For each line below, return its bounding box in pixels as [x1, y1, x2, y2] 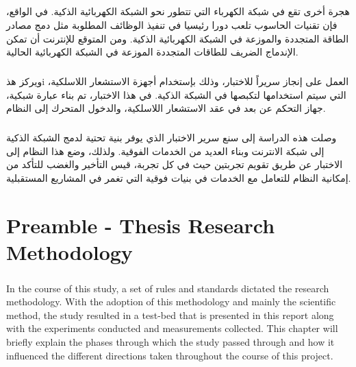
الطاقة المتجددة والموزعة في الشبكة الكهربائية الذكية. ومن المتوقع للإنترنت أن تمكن [6, 31, 349, 45]
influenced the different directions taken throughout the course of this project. [6, 348, 333, 362]
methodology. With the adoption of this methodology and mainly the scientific [6, 294, 336, 309]
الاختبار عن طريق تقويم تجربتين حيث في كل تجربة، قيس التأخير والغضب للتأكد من [6, 157, 343, 171]
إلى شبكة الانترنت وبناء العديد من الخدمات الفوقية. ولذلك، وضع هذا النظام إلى [6, 143, 325, 158]
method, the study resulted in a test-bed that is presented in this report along [6, 307, 334, 322]
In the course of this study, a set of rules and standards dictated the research [6, 281, 329, 295]
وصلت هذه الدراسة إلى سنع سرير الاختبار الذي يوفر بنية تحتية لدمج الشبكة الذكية [6, 130, 337, 145]
